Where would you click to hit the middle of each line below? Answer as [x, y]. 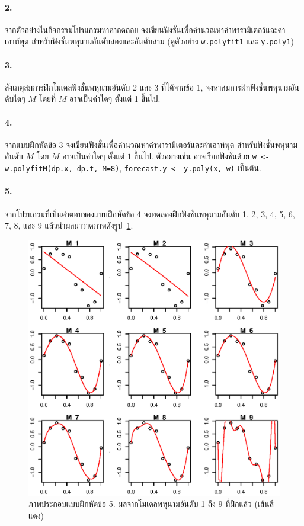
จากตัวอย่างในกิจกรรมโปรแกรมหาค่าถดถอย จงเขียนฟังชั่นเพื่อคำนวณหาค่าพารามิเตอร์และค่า [145, 29]
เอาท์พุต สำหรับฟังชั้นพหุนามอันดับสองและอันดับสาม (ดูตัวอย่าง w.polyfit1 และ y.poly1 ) [149, 41]
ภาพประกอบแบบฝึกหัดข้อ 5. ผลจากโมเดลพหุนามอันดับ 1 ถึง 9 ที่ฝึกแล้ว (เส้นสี [151, 504]
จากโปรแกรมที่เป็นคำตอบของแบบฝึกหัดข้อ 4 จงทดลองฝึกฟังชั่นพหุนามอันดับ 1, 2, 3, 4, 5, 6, [150, 214]
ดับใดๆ [15, 99]
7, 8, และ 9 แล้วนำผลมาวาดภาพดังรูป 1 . [69, 225]
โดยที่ [47, 99]
